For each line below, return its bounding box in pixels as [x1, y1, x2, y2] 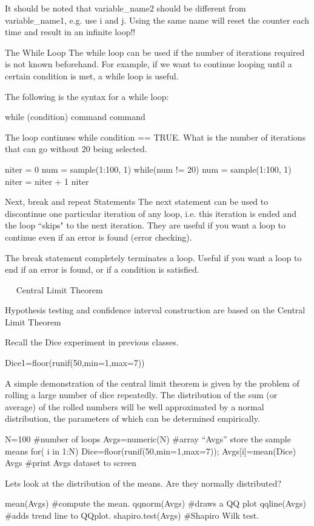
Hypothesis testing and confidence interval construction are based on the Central [5, 304, 306, 316]
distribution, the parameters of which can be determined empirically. [5, 412, 260, 425]
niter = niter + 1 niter [5, 175, 89, 187]
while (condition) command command [5, 110, 145, 123]
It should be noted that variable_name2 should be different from [5, 2, 246, 14]
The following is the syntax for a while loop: [5, 90, 169, 102]
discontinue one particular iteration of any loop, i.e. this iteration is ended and [5, 207, 297, 219]
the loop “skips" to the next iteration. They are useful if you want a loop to [5, 219, 286, 231]
